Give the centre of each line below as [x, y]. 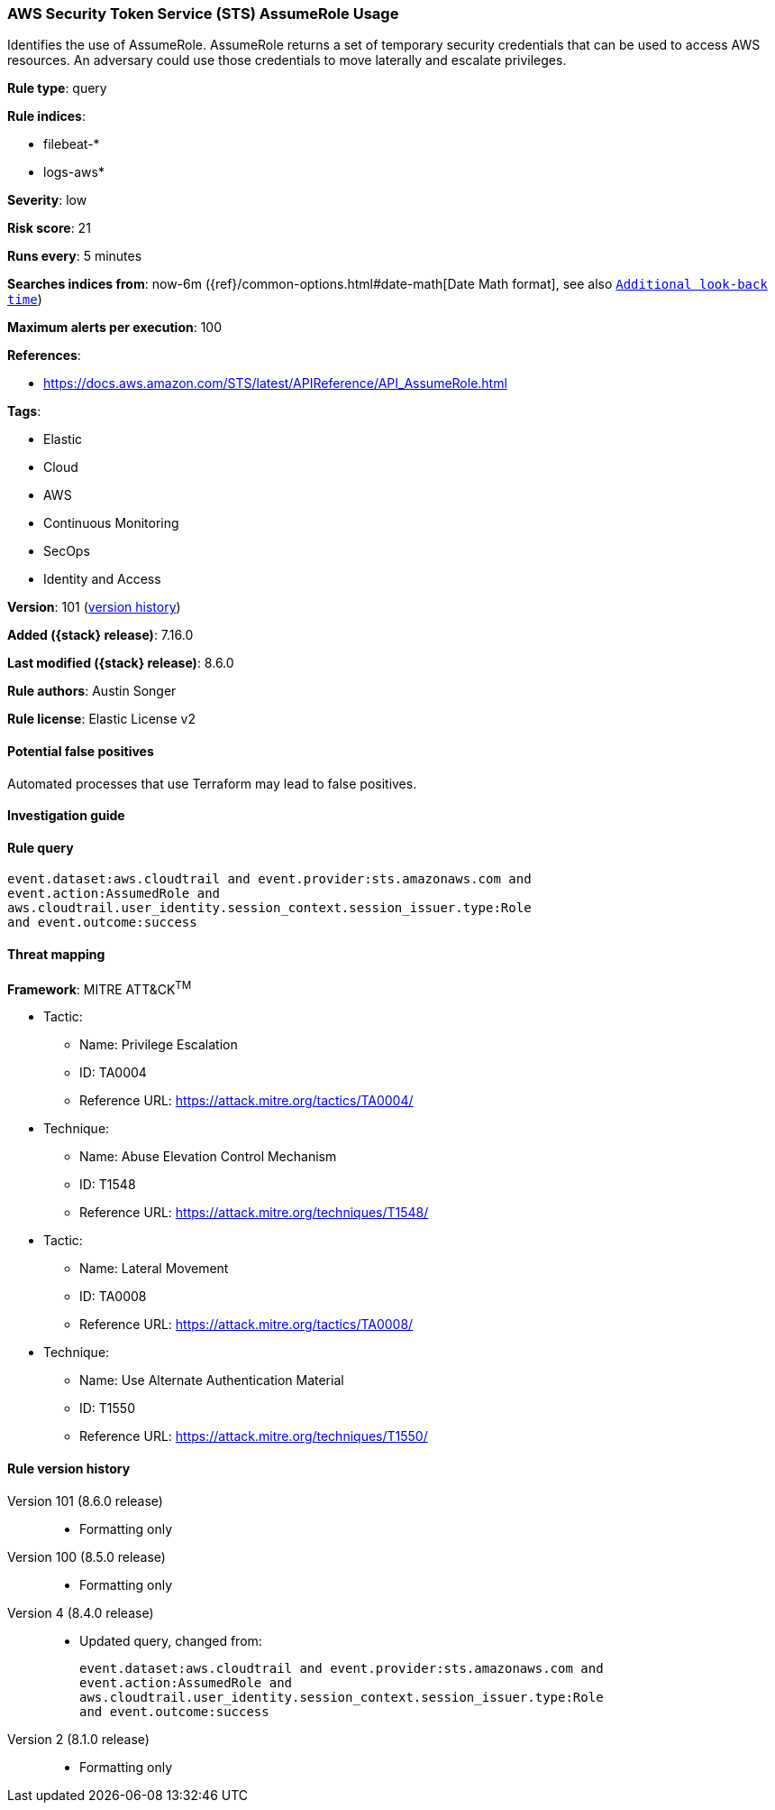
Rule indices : [46, 116]
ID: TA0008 [113, 1297]
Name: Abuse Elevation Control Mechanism [208, 1157]
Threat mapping [56, 955]
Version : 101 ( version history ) [94, 607]
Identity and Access [102, 579]
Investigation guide [66, 816]
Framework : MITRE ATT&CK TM [100, 988]
